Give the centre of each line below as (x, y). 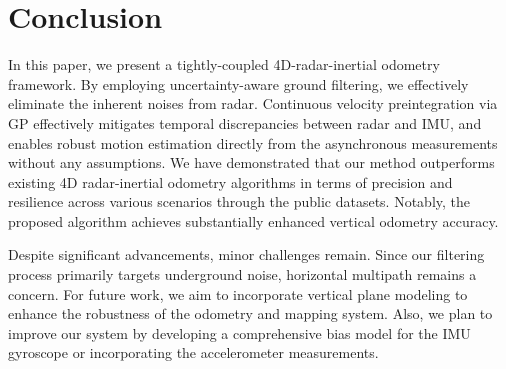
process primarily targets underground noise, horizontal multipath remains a (242, 274)
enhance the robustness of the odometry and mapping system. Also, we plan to (250, 313)
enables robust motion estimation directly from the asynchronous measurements (253, 142)
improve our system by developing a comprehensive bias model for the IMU (239, 332)
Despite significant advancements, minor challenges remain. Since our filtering (246, 254)
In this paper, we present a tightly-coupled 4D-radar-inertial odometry (224, 64)
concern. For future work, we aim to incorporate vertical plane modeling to (238, 293)
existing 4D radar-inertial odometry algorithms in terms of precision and (230, 181)
